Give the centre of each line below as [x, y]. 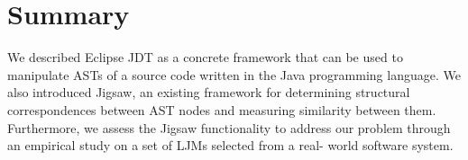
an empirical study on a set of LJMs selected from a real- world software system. [230, 145]
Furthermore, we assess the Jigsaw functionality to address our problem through [229, 127]
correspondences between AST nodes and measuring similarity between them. [222, 109]
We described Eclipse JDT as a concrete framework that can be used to [205, 57]
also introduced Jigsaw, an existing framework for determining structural [209, 92]
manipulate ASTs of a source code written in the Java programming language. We [234, 74]
